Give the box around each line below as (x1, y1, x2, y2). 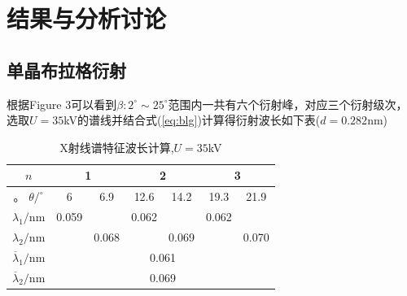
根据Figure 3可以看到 (7, 95, 117, 112)
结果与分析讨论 (7, 2, 167, 35)
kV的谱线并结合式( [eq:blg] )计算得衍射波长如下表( (63, 111, 321, 128)
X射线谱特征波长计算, (59, 138, 174, 155)
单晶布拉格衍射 (7, 57, 126, 82)
